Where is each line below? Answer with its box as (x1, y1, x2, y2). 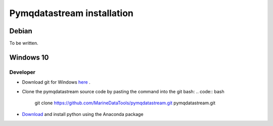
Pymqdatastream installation (9, 8, 134, 19)
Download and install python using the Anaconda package (22, 111, 144, 117)
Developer (9, 69, 35, 76)
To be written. (9, 40, 38, 46)
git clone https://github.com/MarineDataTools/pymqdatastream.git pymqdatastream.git (34, 100, 216, 106)
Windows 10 (9, 53, 49, 61)
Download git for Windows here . (22, 79, 90, 85)
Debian (9, 27, 32, 35)
